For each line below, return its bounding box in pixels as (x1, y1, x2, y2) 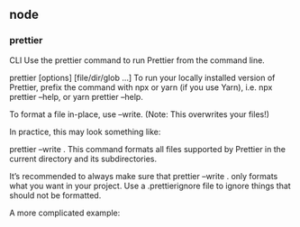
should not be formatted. (9, 189, 102, 201)
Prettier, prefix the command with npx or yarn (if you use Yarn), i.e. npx (9, 81, 273, 93)
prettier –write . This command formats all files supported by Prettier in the (9, 143, 286, 154)
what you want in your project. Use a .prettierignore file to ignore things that (9, 180, 291, 191)
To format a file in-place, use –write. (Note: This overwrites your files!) (9, 108, 270, 120)
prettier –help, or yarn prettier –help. (9, 91, 144, 102)
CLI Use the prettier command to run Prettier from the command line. (9, 54, 266, 66)
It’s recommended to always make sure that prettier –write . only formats (9, 170, 278, 181)
